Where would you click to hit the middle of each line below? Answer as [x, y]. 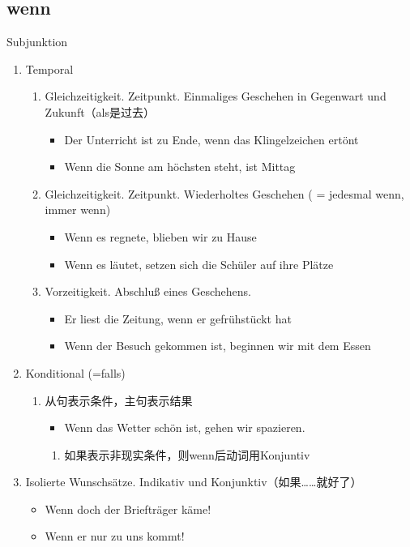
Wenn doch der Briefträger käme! [128, 509]
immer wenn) [78, 209]
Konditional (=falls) [75, 372]
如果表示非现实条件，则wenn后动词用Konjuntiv [187, 454]
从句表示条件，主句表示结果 [119, 400]
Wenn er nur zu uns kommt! [115, 536]
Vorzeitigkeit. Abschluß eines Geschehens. [148, 291]
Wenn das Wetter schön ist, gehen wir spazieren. [185, 427]
